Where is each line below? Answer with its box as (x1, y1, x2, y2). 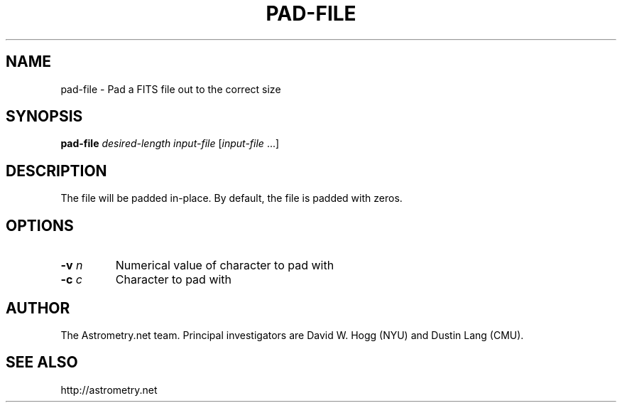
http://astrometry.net (60, 383, 158, 396)
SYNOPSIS (6, 107, 83, 126)
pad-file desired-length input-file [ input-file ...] (60, 137, 280, 150)
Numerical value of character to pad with (115, 258, 334, 273)
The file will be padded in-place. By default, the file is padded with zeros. (60, 192, 403, 205)
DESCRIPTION (6, 161, 107, 180)
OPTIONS (6, 216, 74, 235)
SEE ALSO (6, 353, 78, 372)
